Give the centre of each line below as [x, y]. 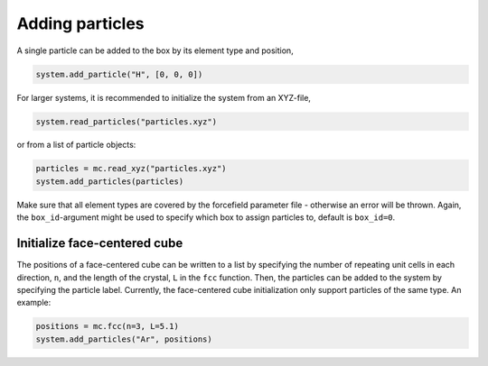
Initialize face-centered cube [100, 243]
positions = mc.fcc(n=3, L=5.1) [108, 326]
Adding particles [80, 23]
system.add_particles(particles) [110, 181]
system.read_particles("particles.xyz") [126, 121]
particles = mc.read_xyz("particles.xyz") [131, 169]
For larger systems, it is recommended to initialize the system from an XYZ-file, [164, 97]
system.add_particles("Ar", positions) [124, 339]
